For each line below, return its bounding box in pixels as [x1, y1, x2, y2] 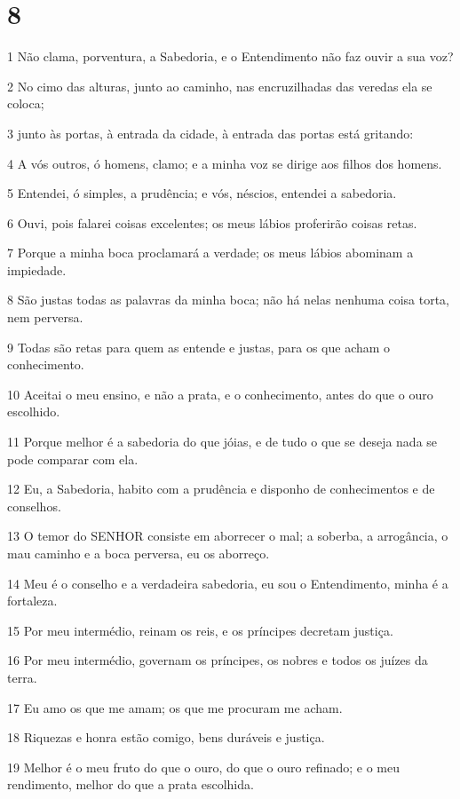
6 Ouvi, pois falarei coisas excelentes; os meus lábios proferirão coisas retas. [7, 213, 417, 232]
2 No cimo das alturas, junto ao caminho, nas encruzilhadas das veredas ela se [7, 76, 432, 95]
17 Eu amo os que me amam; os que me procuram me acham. [7, 698, 343, 716]
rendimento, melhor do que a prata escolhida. [7, 775, 254, 794]
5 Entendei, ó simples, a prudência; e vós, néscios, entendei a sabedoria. [7, 184, 397, 202]
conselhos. [7, 496, 61, 515]
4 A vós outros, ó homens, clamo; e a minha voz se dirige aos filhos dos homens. [7, 154, 442, 172]
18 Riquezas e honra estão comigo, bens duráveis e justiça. [7, 728, 325, 747]
